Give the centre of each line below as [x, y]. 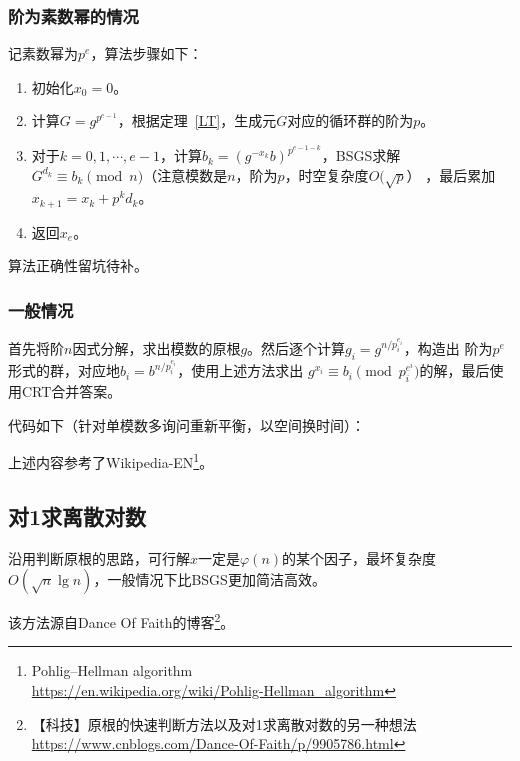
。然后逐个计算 [296, 347]
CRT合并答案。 [71, 390]
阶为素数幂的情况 [73, 15]
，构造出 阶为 [448, 347]
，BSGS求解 [361, 155]
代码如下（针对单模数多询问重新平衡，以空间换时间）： [186, 424]
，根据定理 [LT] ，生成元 [197, 120]
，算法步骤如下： [146, 53]
